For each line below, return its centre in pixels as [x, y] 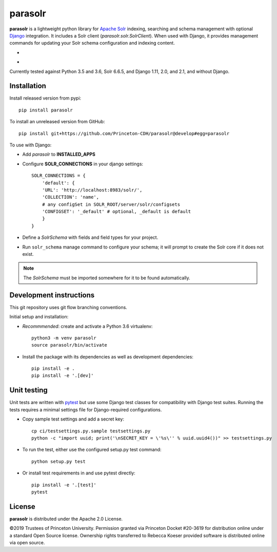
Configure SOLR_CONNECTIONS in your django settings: [83, 164]
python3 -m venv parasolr [64, 338]
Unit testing [29, 390]
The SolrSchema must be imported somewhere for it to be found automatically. [107, 278]
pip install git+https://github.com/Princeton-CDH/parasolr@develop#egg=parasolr [124, 133]
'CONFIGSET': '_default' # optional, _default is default [116, 212]
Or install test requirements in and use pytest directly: [79, 473]
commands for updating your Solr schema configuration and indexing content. [92, 43]
